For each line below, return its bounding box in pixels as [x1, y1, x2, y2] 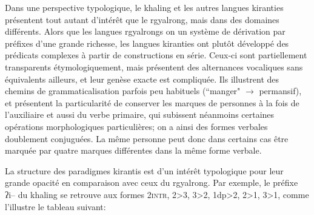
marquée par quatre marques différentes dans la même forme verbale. [5, 144, 262, 157]
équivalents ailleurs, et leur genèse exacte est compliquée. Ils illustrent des [5, 72, 279, 85]
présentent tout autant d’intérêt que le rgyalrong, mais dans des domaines [5, 13, 279, 26]
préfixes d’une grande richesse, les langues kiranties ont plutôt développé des [5, 36, 289, 49]
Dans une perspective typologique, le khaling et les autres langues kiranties [5, 1, 284, 13]
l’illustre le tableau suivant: [5, 200, 106, 213]
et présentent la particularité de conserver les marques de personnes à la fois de [5, 96, 299, 109]
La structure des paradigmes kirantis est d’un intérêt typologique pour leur [5, 164, 284, 177]
